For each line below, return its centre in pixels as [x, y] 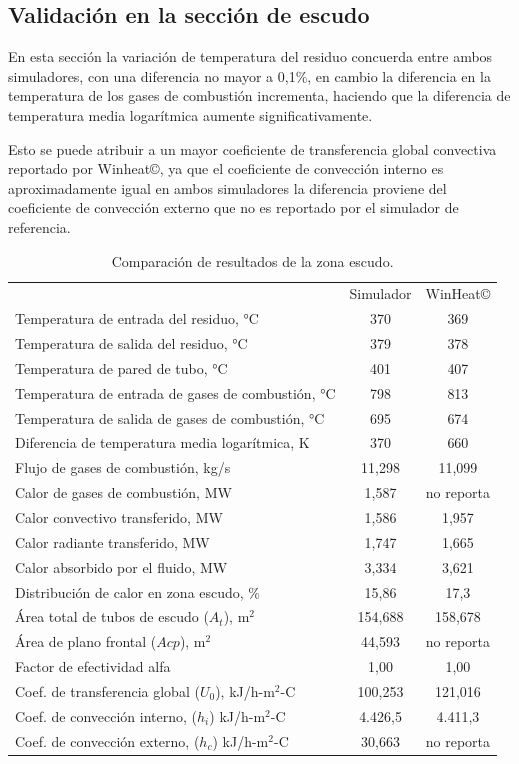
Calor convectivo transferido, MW [119, 516]
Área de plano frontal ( [86, 641]
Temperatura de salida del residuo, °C [131, 343]
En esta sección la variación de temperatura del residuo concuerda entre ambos [250, 56]
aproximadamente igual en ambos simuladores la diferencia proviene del [227, 187]
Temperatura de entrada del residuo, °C [137, 318]
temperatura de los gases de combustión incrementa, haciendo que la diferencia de [259, 95]
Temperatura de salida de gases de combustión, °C [170, 417]
